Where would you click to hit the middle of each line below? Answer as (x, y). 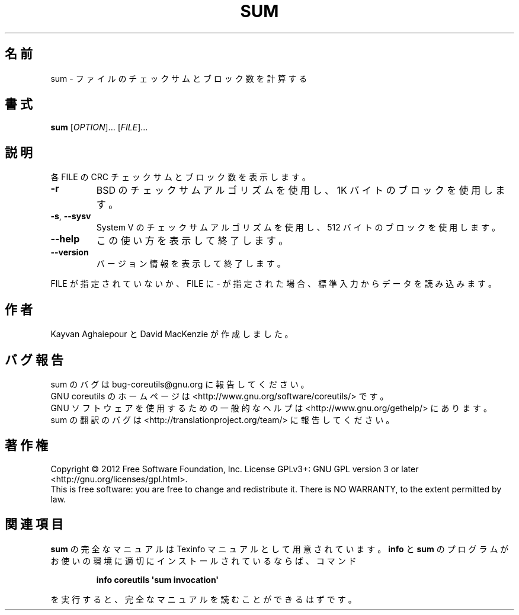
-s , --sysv (71, 216)
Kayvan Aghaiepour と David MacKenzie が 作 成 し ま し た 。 (172, 334)
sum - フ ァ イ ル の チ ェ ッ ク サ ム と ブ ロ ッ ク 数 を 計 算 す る (179, 78)
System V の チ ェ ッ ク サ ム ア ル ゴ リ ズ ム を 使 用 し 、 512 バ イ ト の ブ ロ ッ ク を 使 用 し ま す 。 (298, 228)
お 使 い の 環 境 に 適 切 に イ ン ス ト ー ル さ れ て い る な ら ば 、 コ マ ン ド (204, 560)
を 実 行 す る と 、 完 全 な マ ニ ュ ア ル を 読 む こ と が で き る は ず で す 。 (204, 599)
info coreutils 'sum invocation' (158, 579)
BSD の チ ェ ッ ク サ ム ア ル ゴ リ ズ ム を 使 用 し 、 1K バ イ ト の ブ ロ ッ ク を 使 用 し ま (301, 190)
